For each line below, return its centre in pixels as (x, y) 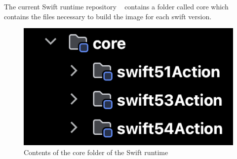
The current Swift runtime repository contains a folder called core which (116, 6)
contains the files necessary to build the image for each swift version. (108, 16)
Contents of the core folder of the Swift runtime (96, 152)
